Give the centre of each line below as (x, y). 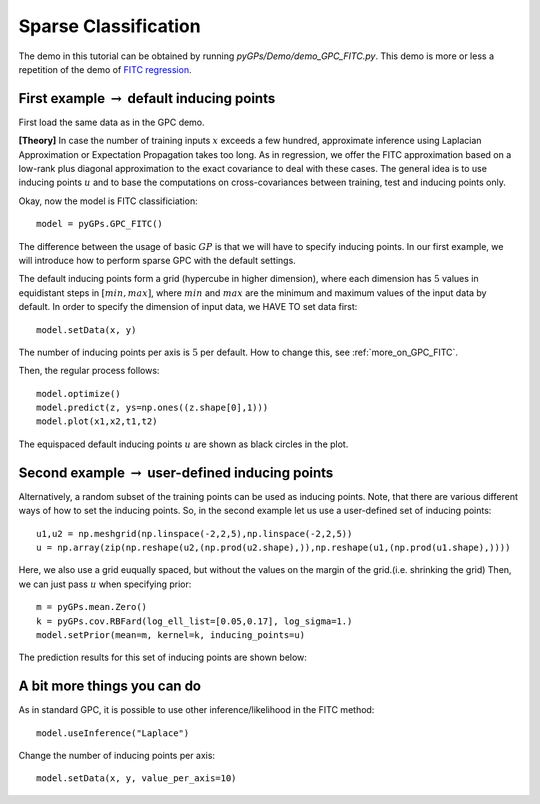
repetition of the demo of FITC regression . (105, 69)
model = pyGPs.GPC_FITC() (100, 224)
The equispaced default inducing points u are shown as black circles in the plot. (183, 444)
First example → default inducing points (147, 98)
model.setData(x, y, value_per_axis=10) (136, 778)
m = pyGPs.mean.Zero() (92, 607)
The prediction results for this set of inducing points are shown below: (162, 657)
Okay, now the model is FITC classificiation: (108, 201)
